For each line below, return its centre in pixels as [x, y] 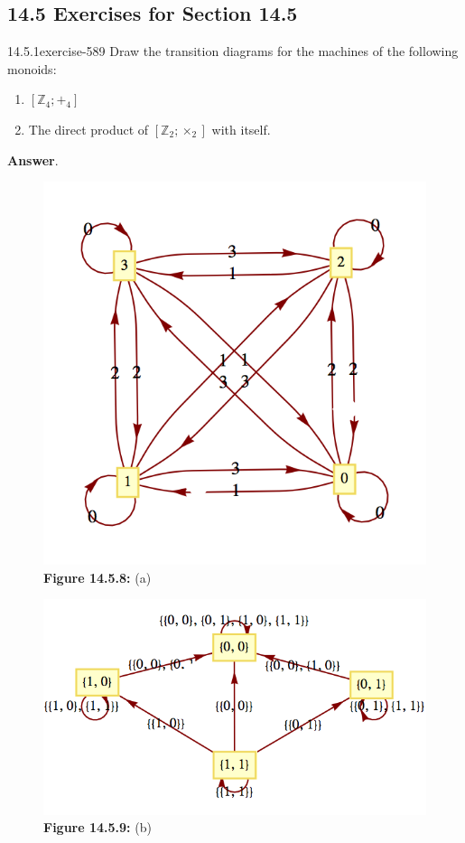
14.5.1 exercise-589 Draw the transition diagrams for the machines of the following [233, 51]
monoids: [32, 68]
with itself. [241, 129]
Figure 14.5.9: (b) [98, 827]
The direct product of [88, 129]
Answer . [33, 159]
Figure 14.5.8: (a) [98, 577]
